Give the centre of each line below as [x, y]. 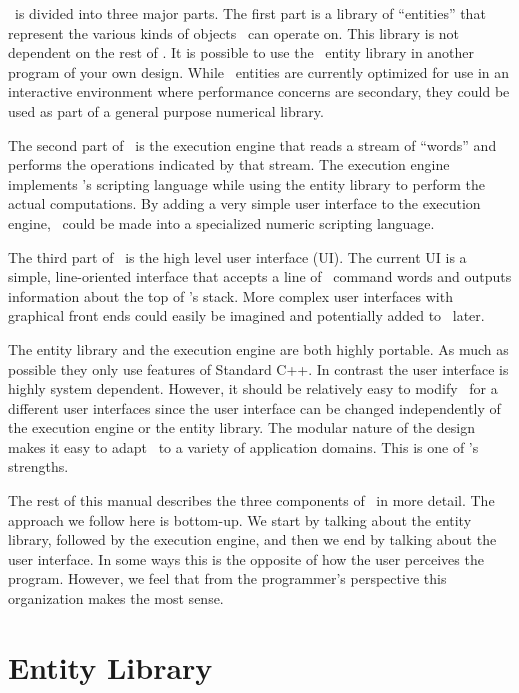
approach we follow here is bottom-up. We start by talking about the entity [240, 519]
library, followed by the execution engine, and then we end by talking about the [252, 539]
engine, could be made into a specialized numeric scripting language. [221, 222]
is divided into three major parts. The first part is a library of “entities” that [250, 13]
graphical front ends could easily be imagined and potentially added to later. [246, 315]
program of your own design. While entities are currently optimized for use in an [259, 71]
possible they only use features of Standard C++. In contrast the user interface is [258, 368]
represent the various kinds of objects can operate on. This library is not [234, 32]
